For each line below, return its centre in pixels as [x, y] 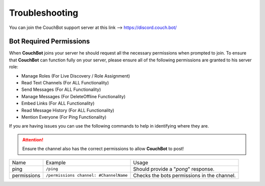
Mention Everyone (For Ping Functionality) [64, 117]
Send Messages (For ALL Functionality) [61, 90]
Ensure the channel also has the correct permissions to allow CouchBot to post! [103, 149]
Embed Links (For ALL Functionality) [58, 104]
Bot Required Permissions [50, 41]
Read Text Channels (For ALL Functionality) [65, 83]
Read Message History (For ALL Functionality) [68, 110]
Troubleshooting [44, 13]
